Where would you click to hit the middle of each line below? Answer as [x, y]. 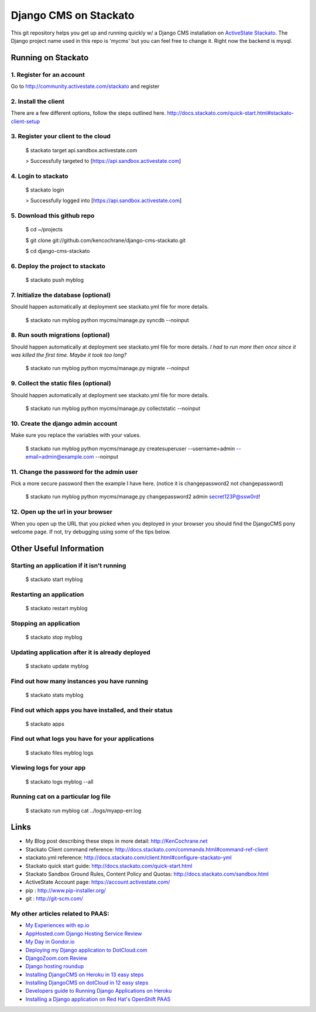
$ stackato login [45, 190]
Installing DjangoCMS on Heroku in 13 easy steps [85, 975]
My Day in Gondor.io [50, 942]
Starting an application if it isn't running [68, 565]
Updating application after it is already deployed [80, 652]
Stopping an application [45, 623]
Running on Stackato [50, 58]
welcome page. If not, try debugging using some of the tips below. [91, 531]
